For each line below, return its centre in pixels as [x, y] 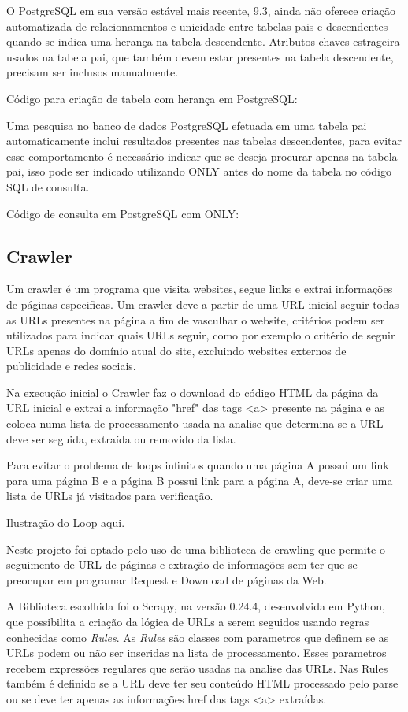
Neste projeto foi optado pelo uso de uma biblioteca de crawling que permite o [196, 549]
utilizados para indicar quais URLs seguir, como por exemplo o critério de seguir [201, 335]
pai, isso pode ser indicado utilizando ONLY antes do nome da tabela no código [199, 171]
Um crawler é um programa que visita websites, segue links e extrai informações [200, 289]
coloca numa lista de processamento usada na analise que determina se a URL [195, 423]
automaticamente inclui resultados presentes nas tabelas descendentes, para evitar [204, 141]
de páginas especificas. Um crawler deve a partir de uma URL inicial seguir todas [203, 304]
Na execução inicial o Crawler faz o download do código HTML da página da [193, 392]
